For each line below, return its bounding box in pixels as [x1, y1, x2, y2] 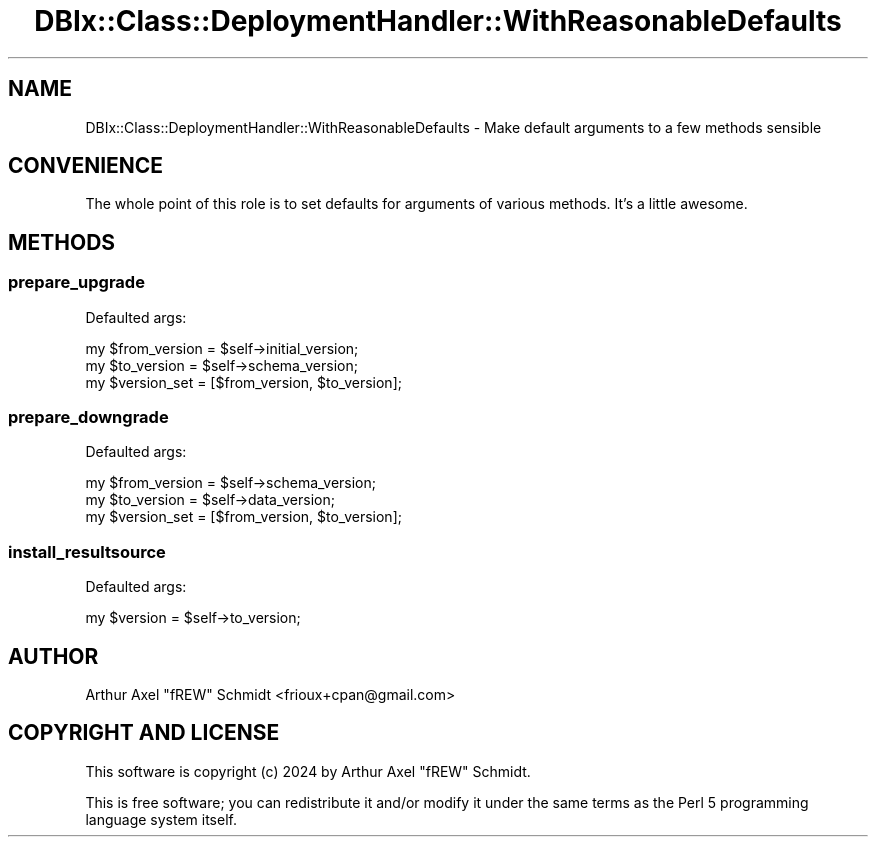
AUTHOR [8, 643, 99, 669]
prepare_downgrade [8, 407, 169, 428]
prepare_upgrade [8, 272, 145, 293]
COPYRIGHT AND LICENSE [8, 720, 280, 746]
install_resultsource [8, 541, 166, 562]
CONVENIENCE [8, 153, 164, 179]
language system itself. [85, 810, 237, 828]
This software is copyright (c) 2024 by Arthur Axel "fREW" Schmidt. [85, 762, 531, 780]
